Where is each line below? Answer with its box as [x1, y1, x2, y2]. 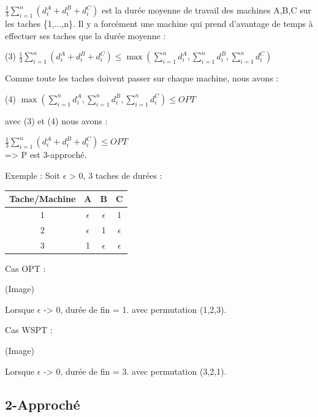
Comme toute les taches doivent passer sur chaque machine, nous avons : [5, 72, 279, 85]
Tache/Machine [9, 192, 76, 205]
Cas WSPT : [5, 323, 53, 336]
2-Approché [5, 394, 80, 413]
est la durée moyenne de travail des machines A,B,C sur [101, 4, 311, 16]
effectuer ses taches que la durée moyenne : [5, 29, 166, 42]
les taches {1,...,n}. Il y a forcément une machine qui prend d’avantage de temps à [5, 17, 313, 29]
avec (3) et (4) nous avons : [5, 114, 108, 127]
